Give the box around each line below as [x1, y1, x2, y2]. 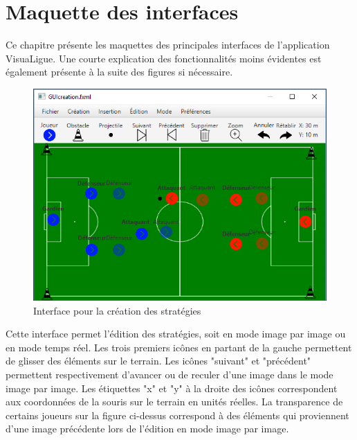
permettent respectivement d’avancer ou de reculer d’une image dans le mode [6, 367, 333, 381]
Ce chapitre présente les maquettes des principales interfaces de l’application [6, 37, 330, 52]
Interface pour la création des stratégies [33, 303, 201, 317]
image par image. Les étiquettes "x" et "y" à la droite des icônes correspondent [6, 380, 338, 395]
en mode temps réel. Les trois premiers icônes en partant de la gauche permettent [6, 340, 352, 354]
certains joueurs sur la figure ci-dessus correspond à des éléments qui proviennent [6, 407, 349, 422]
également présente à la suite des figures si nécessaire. [6, 64, 233, 79]
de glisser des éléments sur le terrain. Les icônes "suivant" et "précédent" [6, 353, 311, 368]
